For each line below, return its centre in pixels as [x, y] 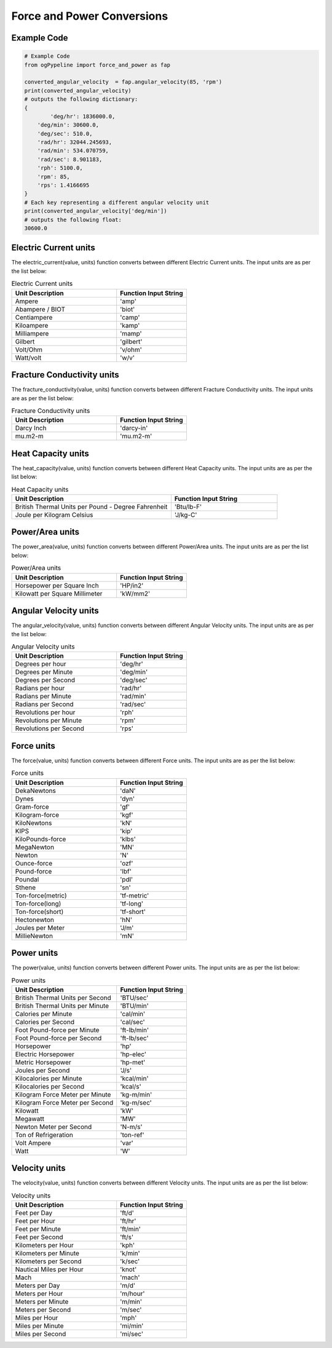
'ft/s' [127, 1237]
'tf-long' [132, 904]
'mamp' [131, 333]
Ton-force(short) [39, 912]
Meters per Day [38, 1286]
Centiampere [34, 317]
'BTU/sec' [134, 998]
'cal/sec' [132, 1022]
